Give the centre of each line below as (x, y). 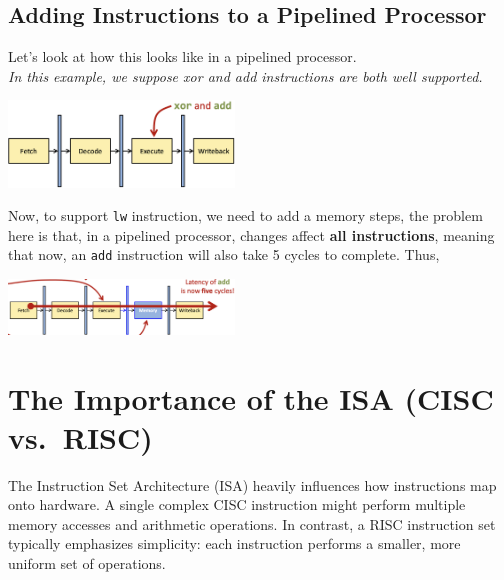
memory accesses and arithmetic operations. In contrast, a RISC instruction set (252, 523)
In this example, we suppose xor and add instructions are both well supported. (245, 75)
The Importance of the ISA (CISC (251, 397)
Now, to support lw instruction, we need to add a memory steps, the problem (245, 215)
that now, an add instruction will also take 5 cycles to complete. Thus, (224, 254)
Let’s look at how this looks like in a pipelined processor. (182, 56)
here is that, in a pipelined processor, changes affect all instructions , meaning (251, 234)
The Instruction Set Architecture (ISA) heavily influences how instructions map (252, 484)
